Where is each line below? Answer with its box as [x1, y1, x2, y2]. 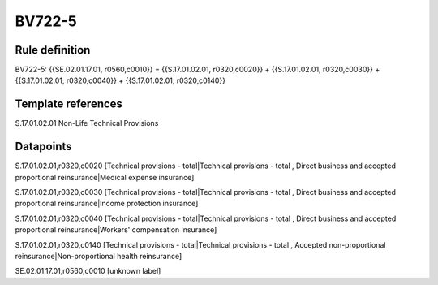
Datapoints [15, 140, 72, 153]
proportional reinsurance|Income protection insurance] [15, 199, 199, 209]
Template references [15, 97, 123, 111]
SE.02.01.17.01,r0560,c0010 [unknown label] [15, 266, 161, 276]
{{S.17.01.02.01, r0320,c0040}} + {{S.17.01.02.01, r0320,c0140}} [15, 76, 226, 85]
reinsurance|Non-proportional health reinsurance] [15, 252, 182, 261]
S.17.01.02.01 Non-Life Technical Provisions [15, 119, 159, 128]
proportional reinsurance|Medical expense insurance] [15, 172, 195, 182]
